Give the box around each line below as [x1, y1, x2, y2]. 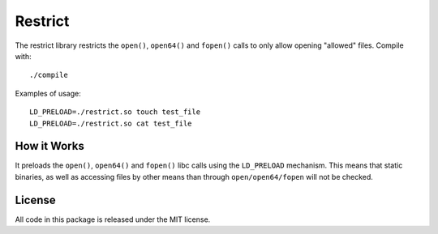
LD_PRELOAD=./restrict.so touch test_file [29, 108, 201, 117]
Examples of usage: [15, 88, 81, 98]
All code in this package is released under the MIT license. [15, 215, 211, 224]
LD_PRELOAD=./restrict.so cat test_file [29, 118, 192, 128]
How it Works [15, 139, 84, 153]
